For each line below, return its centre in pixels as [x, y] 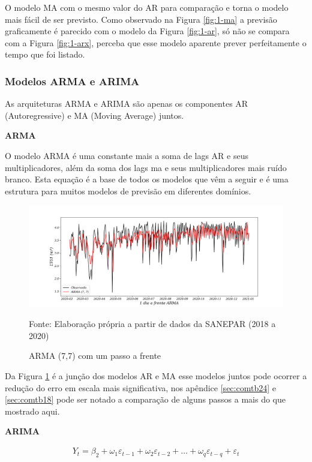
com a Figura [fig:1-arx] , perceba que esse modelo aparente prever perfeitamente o [156, 42]
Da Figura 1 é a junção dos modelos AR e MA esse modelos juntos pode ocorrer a [156, 376]
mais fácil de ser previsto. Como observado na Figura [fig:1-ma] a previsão [141, 19]
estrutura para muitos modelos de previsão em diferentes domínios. [128, 190]
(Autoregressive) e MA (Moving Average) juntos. [94, 115]
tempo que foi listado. [45, 54]
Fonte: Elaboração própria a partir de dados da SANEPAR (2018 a [152, 324]
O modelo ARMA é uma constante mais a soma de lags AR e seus [127, 155]
